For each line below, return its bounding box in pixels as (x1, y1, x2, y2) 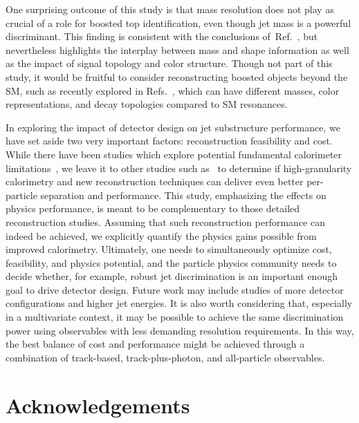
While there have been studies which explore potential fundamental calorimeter (6, 147, 342, 161)
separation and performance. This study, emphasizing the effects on (40, 187, 326, 202)
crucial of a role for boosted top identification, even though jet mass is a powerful (6, 15, 351, 30)
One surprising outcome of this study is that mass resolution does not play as (6, 2, 334, 16)
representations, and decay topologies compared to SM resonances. (6, 97, 288, 111)
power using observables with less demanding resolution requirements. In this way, (6, 323, 354, 337)
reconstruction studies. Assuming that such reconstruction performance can (6, 214, 325, 229)
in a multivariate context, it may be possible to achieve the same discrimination (6, 310, 344, 324)
